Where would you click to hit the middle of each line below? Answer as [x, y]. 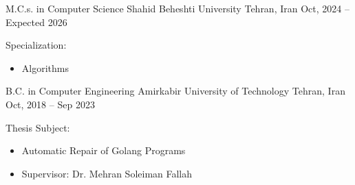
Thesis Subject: [38, 127]
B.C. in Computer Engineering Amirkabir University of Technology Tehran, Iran [175, 91]
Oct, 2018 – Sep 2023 [50, 104]
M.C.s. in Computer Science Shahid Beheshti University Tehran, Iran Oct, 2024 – [177, 8]
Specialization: [36, 45]
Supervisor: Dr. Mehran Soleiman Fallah [107, 173]
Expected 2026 [36, 22]
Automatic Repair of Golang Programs [104, 150]
